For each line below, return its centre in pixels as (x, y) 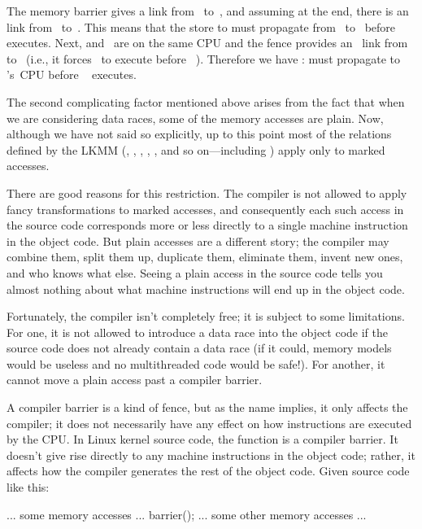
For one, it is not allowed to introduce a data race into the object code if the (197, 332)
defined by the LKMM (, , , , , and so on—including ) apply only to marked (196, 149)
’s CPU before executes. (72, 74)
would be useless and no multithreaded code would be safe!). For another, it (196, 363)
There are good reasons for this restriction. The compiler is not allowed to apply (207, 192)
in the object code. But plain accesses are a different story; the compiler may (198, 240)
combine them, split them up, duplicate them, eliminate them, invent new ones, (205, 257)
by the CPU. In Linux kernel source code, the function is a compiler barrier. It (202, 439)
